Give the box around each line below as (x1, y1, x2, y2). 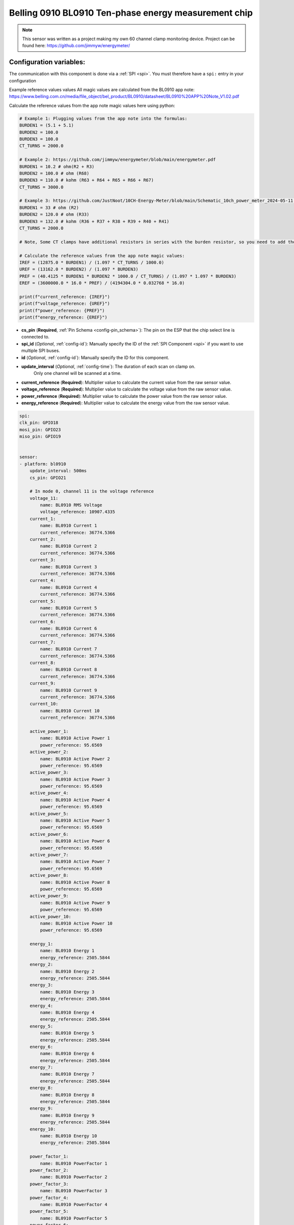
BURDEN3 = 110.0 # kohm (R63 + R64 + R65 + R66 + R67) (19, 177, 154, 183)
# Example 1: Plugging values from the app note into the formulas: (19, 116, 188, 121)
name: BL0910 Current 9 (40, 687, 98, 693)
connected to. (21, 334, 50, 340)
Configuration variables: (9, 58, 86, 66)
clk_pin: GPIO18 (19, 420, 59, 426)
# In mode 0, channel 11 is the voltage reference (29, 489, 154, 494)
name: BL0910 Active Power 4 (40, 797, 110, 803)
